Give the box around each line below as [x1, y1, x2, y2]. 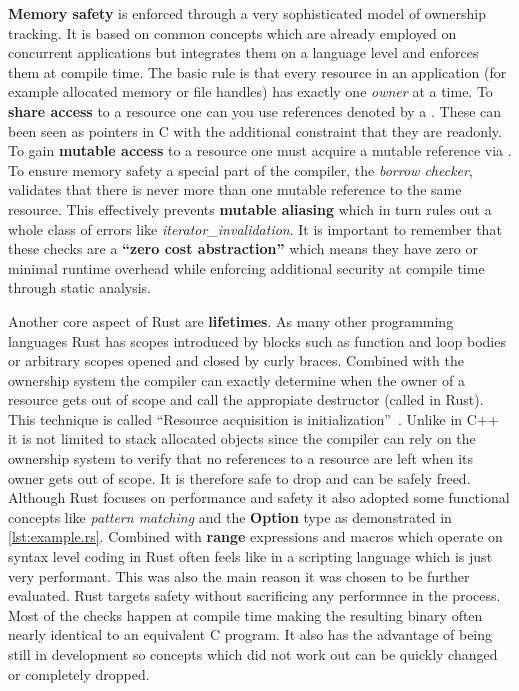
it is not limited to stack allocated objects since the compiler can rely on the [8, 428, 476, 449]
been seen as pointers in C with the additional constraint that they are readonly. [8, 120, 502, 141]
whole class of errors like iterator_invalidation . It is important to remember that [8, 218, 502, 239]
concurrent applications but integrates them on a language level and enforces [8, 42, 479, 63]
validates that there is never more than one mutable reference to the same [8, 179, 462, 200]
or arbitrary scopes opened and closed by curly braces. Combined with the [8, 350, 464, 371]
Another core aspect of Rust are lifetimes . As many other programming [8, 310, 454, 331]
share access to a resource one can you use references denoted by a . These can [8, 100, 502, 121]
